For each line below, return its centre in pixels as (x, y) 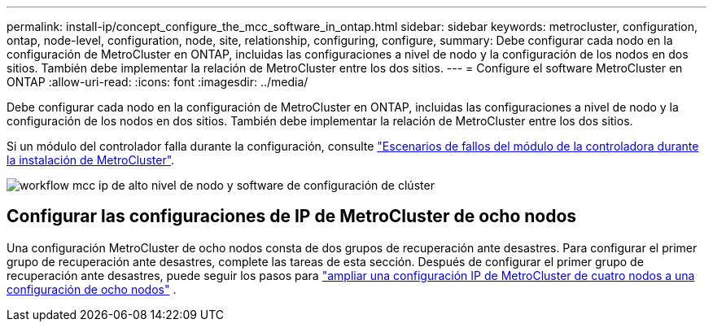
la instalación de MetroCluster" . (91, 160)
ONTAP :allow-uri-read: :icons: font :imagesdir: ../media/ (157, 82)
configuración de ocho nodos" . (92, 289)
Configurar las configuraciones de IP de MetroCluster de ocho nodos (292, 216)
